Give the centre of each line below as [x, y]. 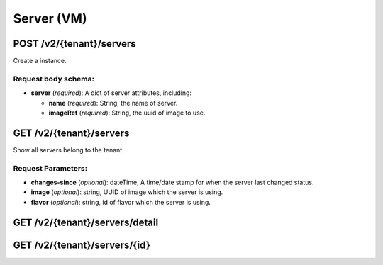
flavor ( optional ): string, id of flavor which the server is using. [121, 202]
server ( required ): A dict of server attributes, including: [111, 93]
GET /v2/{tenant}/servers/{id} [82, 245]
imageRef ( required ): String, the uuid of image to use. [127, 113]
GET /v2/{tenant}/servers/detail [86, 222]
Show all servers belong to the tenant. [68, 150]
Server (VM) [50, 18]
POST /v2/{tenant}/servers [74, 44]
